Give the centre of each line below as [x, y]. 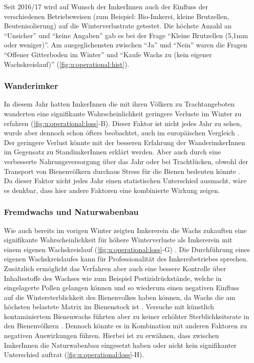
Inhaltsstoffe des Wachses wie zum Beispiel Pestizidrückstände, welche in [113, 278]
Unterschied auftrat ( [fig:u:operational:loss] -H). [74, 354]
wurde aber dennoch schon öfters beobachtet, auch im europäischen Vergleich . [122, 133]
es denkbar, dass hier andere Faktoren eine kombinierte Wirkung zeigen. [112, 190]
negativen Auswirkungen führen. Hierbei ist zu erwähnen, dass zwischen [111, 335]
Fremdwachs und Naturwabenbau [71, 212]
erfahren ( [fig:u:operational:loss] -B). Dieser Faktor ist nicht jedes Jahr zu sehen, [123, 123]
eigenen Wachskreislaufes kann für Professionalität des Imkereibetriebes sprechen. [126, 259]
